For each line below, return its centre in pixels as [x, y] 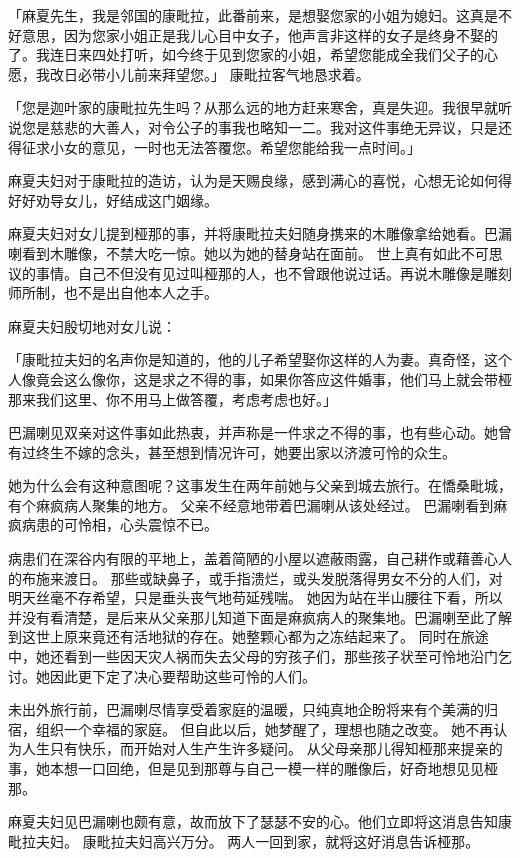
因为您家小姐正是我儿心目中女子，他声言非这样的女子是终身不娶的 [280, 34]
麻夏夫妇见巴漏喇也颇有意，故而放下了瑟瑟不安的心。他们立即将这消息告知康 [260, 821]
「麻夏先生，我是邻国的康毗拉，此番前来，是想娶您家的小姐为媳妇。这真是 [253, 15]
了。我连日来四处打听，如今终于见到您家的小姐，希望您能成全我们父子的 [246, 54]
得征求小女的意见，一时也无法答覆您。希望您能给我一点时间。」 [214, 146]
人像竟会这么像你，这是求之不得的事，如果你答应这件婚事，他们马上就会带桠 [260, 378]
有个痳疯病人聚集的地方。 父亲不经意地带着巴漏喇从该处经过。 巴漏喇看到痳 [258, 504]
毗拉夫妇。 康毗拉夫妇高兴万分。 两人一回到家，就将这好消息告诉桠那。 [244, 840]
